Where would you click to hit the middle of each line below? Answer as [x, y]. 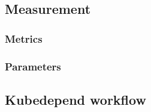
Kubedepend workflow [75, 99]
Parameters [33, 66]
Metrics [24, 38]
